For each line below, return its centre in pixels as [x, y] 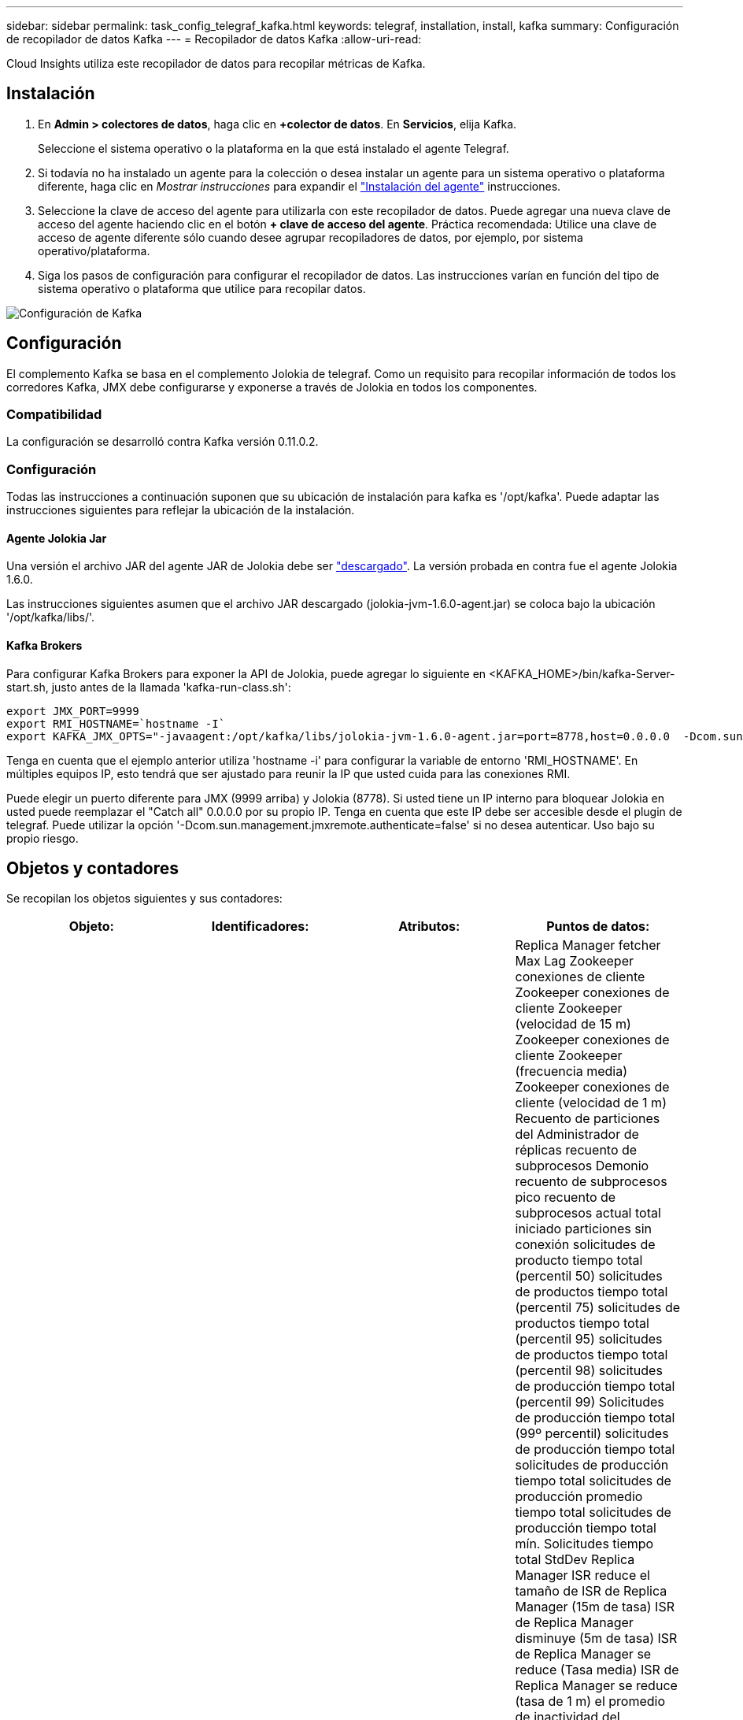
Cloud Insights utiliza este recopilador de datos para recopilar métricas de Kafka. [216, 63]
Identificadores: [260, 927]
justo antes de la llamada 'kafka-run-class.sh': [171, 687]
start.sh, [28, 687]
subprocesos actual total [588, 1213]
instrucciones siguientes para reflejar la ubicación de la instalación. [181, 510]
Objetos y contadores [93, 869]
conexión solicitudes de [585, 1245]
